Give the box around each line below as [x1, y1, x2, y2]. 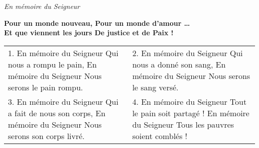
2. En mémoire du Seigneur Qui [132, 47, 243, 59]
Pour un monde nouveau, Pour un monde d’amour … [4, 17, 190, 28]
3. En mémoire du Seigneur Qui [8, 95, 119, 107]
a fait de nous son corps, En [8, 107, 106, 119]
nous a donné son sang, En [132, 58, 226, 70]
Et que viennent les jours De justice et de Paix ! [4, 27, 174, 38]
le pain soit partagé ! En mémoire [132, 107, 250, 119]
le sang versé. [132, 81, 179, 93]
